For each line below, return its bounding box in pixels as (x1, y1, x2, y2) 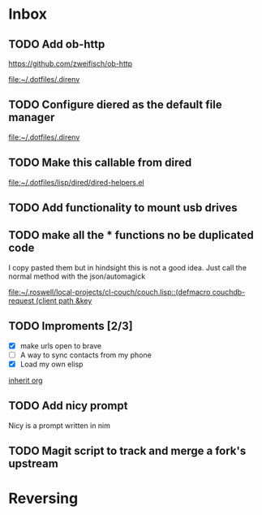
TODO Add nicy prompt (8, 399, 128, 413)
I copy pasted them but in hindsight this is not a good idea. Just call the (8, 262, 247, 272)
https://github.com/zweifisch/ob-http (8, 58, 133, 68)
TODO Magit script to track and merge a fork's (8, 444, 247, 458)
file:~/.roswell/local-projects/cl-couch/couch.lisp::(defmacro (8, 287, 211, 296)
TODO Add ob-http (8, 37, 105, 51)
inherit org (8, 375, 43, 385)
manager (8, 110, 55, 124)
